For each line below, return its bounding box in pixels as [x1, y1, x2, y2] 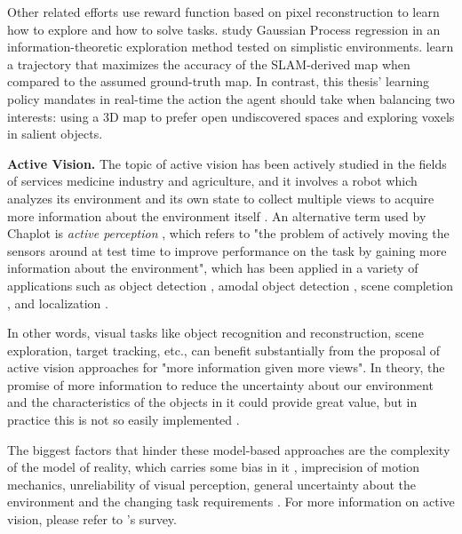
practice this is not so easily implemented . [7, 410, 240, 429]
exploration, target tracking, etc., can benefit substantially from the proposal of [7, 340, 440, 359]
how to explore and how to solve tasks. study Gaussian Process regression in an [7, 20, 441, 38]
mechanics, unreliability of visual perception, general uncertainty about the [7, 474, 417, 493]
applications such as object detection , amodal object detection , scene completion [7, 275, 453, 294]
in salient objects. [7, 124, 103, 143]
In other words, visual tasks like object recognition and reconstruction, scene [7, 323, 424, 342]
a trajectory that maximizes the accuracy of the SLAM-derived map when [7, 54, 410, 73]
